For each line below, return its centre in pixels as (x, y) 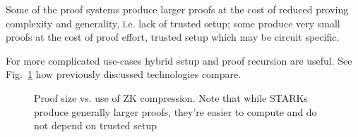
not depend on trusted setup (96, 125)
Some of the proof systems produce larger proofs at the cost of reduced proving (177, 9)
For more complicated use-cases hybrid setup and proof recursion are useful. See (179, 60)
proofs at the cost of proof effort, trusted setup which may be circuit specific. (173, 37)
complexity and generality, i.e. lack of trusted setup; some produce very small (173, 23)
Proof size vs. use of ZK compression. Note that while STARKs (171, 97)
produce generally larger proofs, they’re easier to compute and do (175, 111)
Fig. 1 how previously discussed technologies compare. (124, 74)
